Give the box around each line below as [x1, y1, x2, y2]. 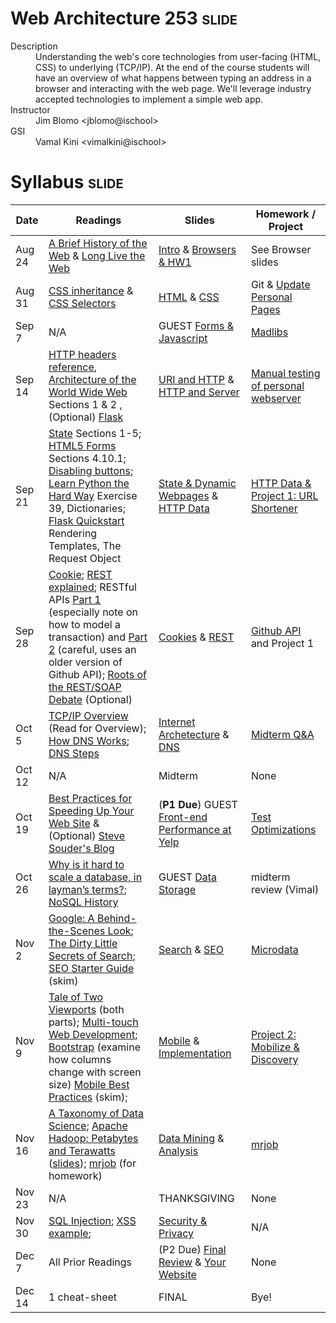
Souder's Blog [48, 841, 115, 855]
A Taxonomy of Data [48, 1106, 145, 1120]
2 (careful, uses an [48, 642, 137, 656]
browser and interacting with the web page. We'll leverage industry [35, 82, 312, 94]
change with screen [48, 1065, 142, 1079]
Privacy [158, 1226, 194, 1240]
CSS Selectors [48, 296, 117, 310]
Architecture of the [48, 372, 137, 386]
